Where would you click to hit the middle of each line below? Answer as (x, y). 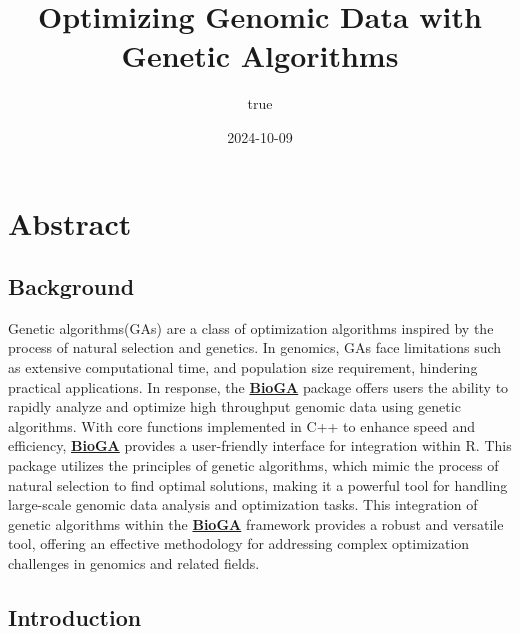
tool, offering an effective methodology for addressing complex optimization (239, 543)
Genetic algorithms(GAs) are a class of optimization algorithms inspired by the (251, 327)
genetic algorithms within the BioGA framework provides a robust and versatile (256, 523)
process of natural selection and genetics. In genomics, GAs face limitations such (255, 347)
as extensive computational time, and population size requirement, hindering (243, 367)
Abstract (70, 222)
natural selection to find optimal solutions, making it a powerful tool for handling (258, 484)
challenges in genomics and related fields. (134, 563)
